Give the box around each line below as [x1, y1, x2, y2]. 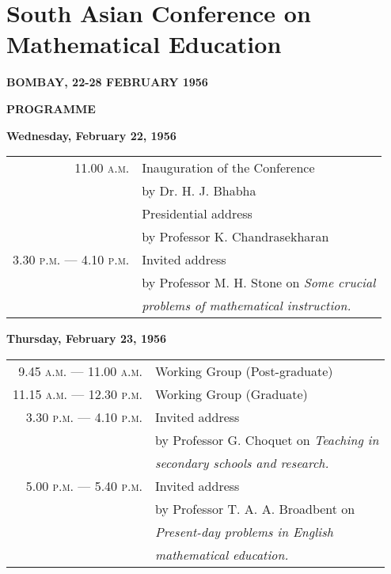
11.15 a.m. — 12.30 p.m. [13, 384, 142, 403]
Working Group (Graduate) [154, 384, 308, 403]
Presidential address [142, 204, 252, 223]
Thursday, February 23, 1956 [6, 330, 167, 347]
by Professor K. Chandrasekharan [142, 227, 329, 246]
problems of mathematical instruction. [142, 296, 351, 315]
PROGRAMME [6, 100, 96, 116]
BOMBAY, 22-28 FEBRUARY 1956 [6, 74, 208, 90]
